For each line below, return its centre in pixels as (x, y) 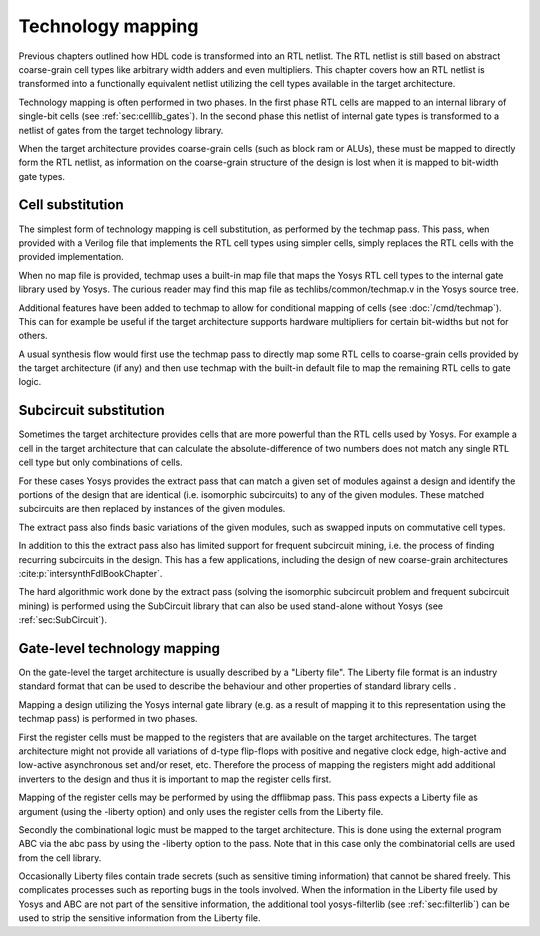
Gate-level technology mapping (119, 648)
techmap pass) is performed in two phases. (108, 719)
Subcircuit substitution (91, 410)
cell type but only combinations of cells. (101, 462)
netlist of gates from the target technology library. (121, 130)
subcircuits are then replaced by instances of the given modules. (152, 509)
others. (33, 336)
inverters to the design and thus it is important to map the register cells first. (175, 779)
